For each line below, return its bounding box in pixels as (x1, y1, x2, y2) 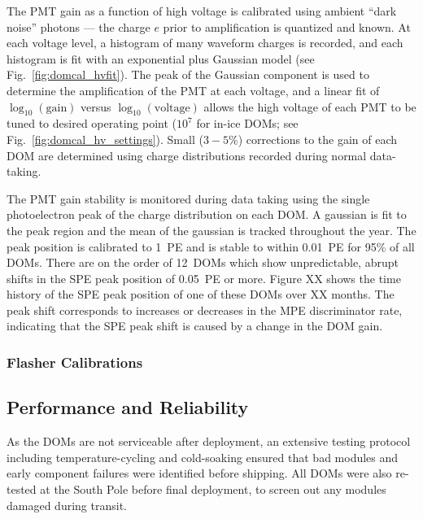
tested (7, 480, 37, 497)
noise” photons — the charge (7, 18, 150, 35)
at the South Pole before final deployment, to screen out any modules (40, 480, 386, 497)
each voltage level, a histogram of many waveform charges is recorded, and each (7, 34, 403, 51)
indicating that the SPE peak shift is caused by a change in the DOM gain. (7, 317, 383, 334)
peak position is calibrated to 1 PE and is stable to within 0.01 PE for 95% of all (7, 238, 415, 255)
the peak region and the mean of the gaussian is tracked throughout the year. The (7, 221, 416, 238)
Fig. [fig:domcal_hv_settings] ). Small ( (7, 130, 203, 147)
